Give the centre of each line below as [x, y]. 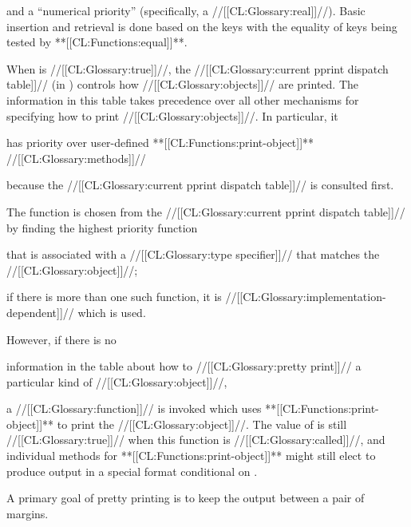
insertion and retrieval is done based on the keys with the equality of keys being [202, 26]
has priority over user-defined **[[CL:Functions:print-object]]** [160, 143]
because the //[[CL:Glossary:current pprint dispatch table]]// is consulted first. [200, 185]
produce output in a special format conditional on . [132, 471]
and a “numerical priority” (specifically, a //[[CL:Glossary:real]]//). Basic [186, 10]
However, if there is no [61, 339]
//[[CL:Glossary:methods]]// [76, 158]
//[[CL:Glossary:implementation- [306, 297]
